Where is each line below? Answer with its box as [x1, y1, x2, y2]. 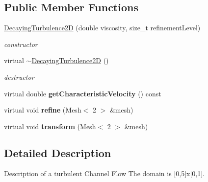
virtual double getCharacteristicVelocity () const [4, 88, 161, 98]
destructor [4, 71, 34, 82]
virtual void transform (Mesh [4, 121, 96, 131]
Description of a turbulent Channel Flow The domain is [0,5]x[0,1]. [4, 168, 205, 178]
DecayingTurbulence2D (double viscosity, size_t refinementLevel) [4, 23, 201, 33]
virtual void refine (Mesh [4, 105, 81, 115]
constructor [4, 39, 38, 49]
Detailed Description [4, 145, 111, 160]
